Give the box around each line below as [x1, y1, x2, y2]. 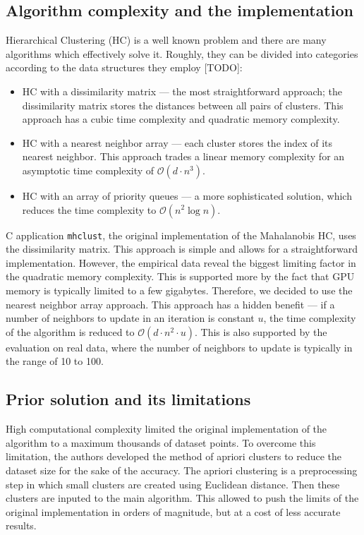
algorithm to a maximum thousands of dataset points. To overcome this [6, 435, 316, 450]
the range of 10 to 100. [6, 354, 104, 368]
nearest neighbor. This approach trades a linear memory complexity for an [22, 149, 345, 164]
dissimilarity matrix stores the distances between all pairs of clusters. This [22, 97, 344, 112]
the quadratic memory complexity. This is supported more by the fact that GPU [6, 269, 355, 284]
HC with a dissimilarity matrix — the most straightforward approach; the [22, 83, 343, 98]
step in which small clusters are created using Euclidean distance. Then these [6, 476, 340, 491]
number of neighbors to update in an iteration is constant [6, 311, 255, 325]
